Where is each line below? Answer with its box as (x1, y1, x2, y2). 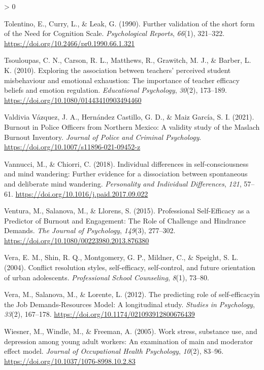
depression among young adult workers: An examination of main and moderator (4, 336, 253, 346)
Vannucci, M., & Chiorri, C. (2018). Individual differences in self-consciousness (4, 158, 249, 169)
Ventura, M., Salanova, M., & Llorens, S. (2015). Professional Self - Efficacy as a (4, 205, 250, 216)
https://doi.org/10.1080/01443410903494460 (4, 94, 142, 105)
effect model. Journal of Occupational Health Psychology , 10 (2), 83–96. (4, 346, 224, 356)
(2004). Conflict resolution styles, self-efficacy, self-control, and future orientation (4, 262, 255, 273)
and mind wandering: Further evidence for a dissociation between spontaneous (4, 168, 248, 179)
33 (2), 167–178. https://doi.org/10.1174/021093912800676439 (4, 309, 195, 319)
